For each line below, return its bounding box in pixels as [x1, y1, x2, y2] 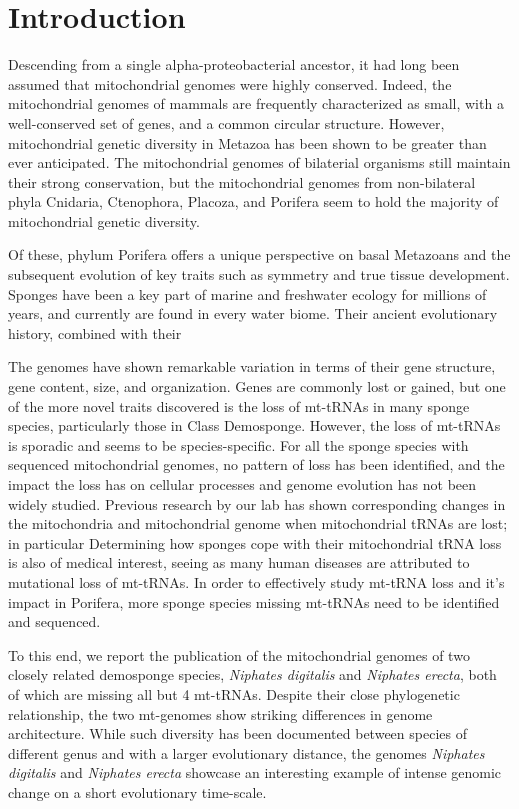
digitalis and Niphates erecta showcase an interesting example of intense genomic [8, 762, 502, 783]
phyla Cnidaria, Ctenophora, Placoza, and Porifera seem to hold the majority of [8, 191, 499, 212]
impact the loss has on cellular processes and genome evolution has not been [8, 474, 477, 494]
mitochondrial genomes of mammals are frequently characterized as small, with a [8, 93, 504, 114]
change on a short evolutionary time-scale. [8, 781, 267, 802]
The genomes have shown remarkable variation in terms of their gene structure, [8, 356, 496, 377]
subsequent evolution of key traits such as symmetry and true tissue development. [8, 264, 510, 285]
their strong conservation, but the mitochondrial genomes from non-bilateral [8, 171, 476, 192]
